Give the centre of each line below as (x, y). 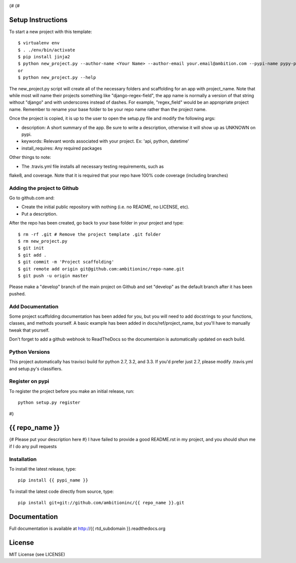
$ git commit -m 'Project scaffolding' (66, 262)
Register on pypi (29, 381)
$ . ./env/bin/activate (47, 50)
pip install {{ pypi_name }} (53, 480)
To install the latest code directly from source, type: (61, 491)
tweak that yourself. (29, 330)
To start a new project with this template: (51, 32)
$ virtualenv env (39, 43)
